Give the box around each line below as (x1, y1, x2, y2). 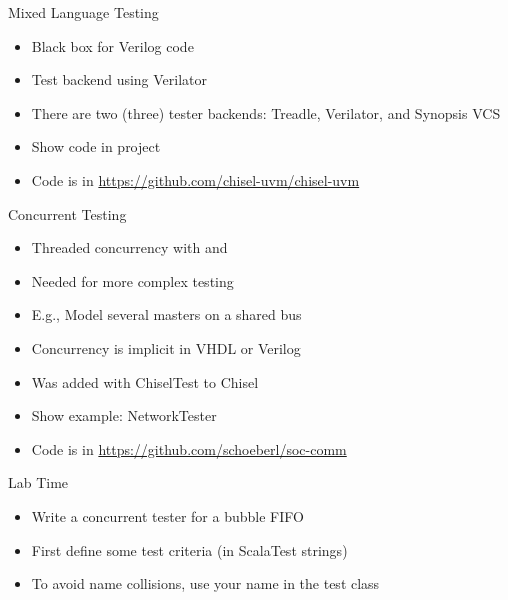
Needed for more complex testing (31, 270, 234, 291)
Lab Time (8, 472, 69, 493)
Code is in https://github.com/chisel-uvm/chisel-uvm (31, 169, 360, 190)
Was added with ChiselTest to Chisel (31, 371, 259, 392)
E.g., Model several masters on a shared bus (31, 304, 302, 325)
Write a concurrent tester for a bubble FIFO (31, 505, 304, 526)
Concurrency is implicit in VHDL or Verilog (31, 337, 301, 358)
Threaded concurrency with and (31, 237, 228, 258)
